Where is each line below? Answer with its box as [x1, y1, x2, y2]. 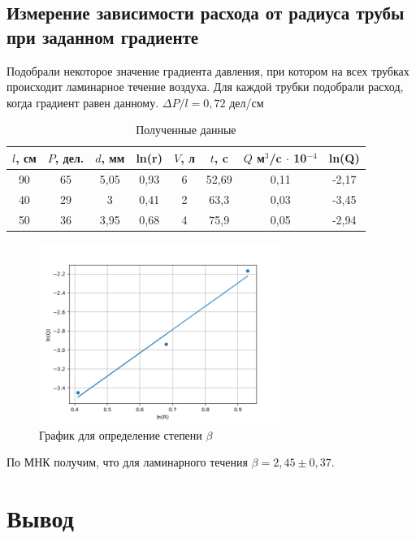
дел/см [229, 93, 264, 111]
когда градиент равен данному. [6, 93, 159, 111]
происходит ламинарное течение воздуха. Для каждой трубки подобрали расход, [6, 78, 404, 95]
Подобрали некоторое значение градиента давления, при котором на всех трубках [6, 62, 409, 79]
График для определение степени [39, 426, 202, 443]
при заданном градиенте [6, 24, 199, 49]
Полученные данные [136, 121, 236, 138]
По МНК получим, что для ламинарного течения [6, 453, 248, 471]
